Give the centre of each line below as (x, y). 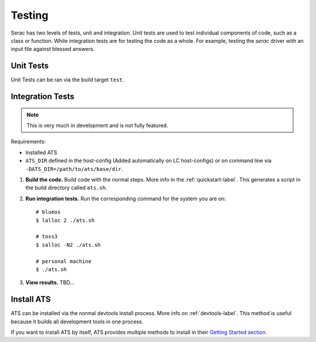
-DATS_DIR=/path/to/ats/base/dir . (74, 169)
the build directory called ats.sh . (66, 188)
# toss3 (47, 237)
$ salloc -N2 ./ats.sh (68, 245)
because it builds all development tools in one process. (77, 322)
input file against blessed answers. (53, 49)
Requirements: (28, 142)
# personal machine (64, 261)
